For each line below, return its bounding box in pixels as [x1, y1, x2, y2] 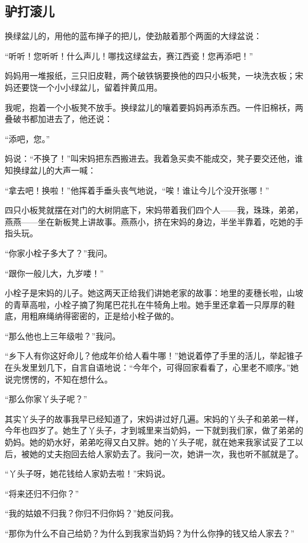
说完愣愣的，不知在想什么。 [5, 372, 113, 385]
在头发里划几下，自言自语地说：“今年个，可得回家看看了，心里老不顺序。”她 [5, 361, 299, 374]
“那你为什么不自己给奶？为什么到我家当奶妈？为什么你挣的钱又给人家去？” [5, 527, 295, 539]
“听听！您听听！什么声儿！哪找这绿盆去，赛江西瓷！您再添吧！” [5, 49, 254, 62]
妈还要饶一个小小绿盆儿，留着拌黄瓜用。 [5, 81, 162, 93]
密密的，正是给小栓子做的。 [70, 310, 179, 322]
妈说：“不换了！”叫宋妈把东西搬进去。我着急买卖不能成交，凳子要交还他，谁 [5, 152, 303, 165]
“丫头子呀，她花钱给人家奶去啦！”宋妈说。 [5, 467, 171, 480]
